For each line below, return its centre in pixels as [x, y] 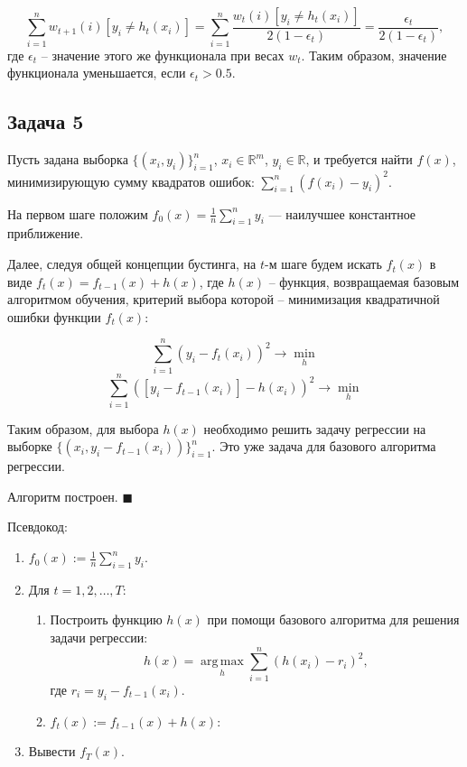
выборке [30, 446]
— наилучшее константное [342, 213]
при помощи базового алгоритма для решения [333, 619]
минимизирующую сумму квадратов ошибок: [131, 181]
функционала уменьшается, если [97, 73]
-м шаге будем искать [323, 264]
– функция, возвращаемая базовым [364, 281]
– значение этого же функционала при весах [163, 55]
